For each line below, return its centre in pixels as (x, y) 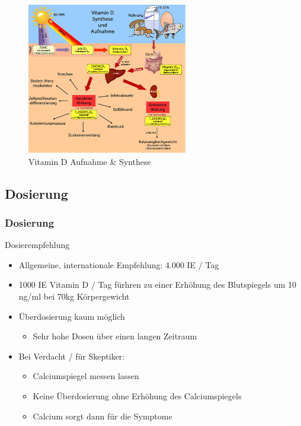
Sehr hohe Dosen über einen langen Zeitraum (115, 336)
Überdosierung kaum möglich (72, 316)
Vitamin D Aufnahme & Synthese (90, 161)
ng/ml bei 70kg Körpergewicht (74, 296)
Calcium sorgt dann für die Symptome (103, 416)
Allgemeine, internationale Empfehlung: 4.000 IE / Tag (119, 264)
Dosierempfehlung (37, 245)
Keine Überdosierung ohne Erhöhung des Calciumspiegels (137, 395)
